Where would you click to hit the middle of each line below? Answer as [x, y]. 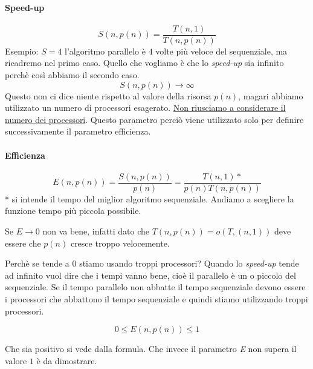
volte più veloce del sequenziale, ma [221, 51]
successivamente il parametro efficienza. [78, 131]
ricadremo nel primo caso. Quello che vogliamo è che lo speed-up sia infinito [144, 63]
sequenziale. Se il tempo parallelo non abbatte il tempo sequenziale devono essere [155, 287]
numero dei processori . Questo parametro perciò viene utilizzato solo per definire [154, 119]
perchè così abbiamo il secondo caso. [72, 75]
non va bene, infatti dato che [96, 231]
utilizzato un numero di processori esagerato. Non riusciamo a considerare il [145, 108]
